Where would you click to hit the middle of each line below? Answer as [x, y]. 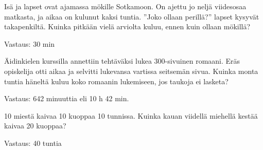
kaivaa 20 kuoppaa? [35, 126]
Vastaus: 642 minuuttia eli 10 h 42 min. [67, 98]
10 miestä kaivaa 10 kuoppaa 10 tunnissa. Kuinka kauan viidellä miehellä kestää [131, 115]
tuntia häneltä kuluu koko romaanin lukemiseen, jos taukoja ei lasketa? [116, 81]
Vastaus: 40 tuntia [33, 143]
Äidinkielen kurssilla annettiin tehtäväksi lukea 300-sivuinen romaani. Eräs [122, 61]
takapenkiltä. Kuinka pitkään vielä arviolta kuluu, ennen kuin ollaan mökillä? [127, 26]
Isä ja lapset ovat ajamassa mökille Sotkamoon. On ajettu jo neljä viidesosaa [125, 6]
